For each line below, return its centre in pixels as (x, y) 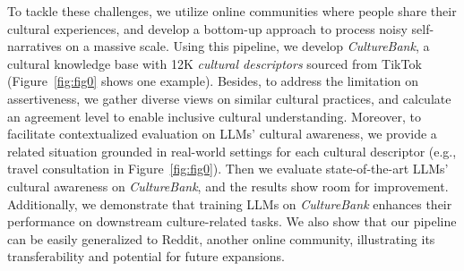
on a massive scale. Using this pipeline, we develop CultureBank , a (248, 46)
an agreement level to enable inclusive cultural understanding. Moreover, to (214, 116)
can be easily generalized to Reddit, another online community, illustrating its (221, 238)
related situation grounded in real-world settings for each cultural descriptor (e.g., (232, 151)
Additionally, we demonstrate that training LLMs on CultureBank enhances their (230, 203)
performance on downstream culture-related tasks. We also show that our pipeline (232, 221)
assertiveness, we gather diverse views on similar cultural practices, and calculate (229, 98)
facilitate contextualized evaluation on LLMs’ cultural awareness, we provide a (222, 134)
